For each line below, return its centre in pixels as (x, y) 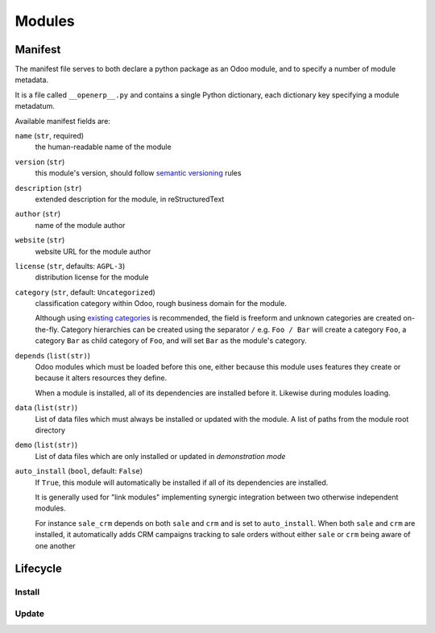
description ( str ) (48, 188)
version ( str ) (40, 162)
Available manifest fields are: (62, 121)
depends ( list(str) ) (53, 355)
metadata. (31, 80)
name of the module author (80, 225)
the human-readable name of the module (104, 147)
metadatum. (35, 106)
